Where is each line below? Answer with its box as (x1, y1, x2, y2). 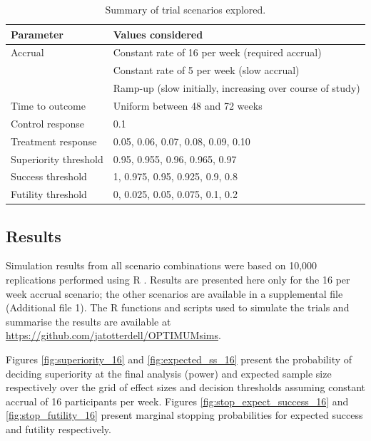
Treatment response (11, 133, 97, 148)
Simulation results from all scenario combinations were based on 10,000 (6, 258, 317, 273)
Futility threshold (11, 187, 87, 202)
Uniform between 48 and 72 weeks (113, 98, 263, 113)
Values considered (113, 26, 203, 41)
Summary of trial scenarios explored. (105, 2, 266, 16)
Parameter (11, 26, 63, 41)
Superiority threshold (11, 151, 103, 166)
